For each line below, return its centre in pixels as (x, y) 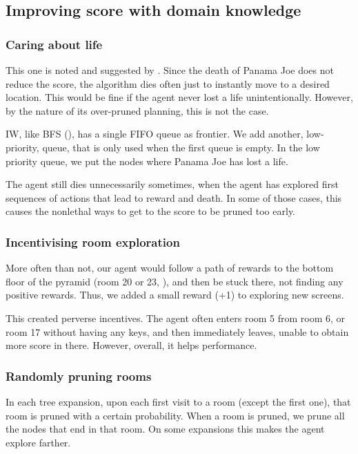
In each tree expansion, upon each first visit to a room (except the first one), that (178, 401)
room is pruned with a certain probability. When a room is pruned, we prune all (175, 415)
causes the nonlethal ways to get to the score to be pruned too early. (150, 211)
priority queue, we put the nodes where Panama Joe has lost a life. (147, 161)
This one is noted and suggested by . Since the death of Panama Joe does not (170, 70)
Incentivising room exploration (93, 242)
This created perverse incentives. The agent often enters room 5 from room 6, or (176, 318)
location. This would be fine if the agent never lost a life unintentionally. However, (179, 97)
